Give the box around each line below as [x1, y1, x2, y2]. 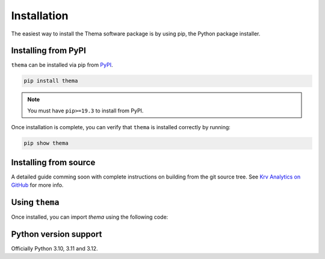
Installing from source [11, 157, 96, 168]
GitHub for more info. [11, 181, 64, 189]
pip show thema [23, 140, 69, 147]
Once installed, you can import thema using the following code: [11, 213, 169, 221]
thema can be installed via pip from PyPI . [11, 61, 113, 69]
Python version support [11, 229, 102, 239]
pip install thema [23, 78, 78, 84]
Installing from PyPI [11, 46, 87, 56]
